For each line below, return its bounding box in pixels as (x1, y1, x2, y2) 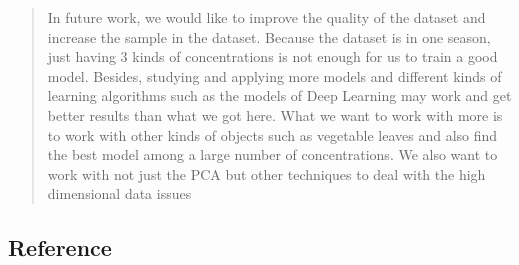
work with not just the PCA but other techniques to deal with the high (47, 163, 486, 184)
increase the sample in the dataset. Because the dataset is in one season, (47, 26, 491, 47)
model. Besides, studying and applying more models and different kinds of (47, 65, 502, 86)
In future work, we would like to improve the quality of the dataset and (47, 7, 486, 27)
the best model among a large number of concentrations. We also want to (47, 144, 498, 165)
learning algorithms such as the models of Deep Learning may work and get (47, 85, 512, 106)
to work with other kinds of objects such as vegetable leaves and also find (47, 124, 498, 145)
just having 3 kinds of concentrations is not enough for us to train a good (47, 46, 498, 67)
